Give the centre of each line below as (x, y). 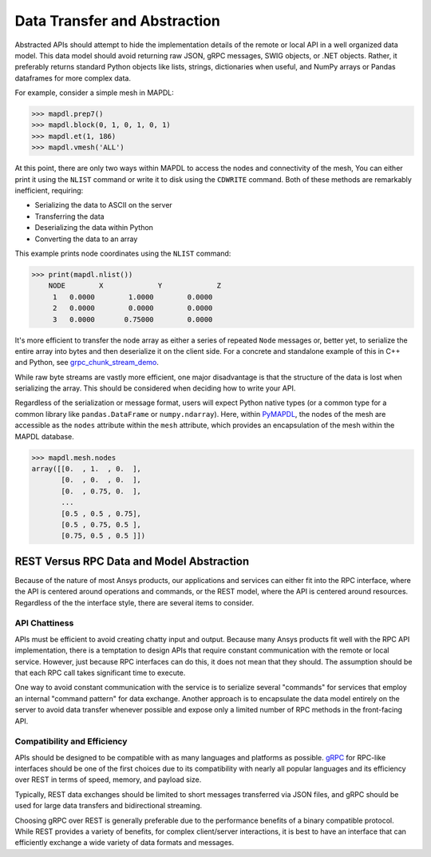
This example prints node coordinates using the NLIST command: (123, 253)
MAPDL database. (45, 436)
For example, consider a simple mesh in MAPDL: (95, 93)
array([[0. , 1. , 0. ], (86, 469)
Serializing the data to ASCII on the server (104, 205)
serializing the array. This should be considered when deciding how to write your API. (155, 388)
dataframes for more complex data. (73, 78)
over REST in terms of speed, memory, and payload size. (108, 780)
